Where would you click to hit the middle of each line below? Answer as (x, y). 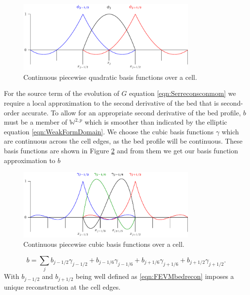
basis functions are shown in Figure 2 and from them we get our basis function (121, 151)
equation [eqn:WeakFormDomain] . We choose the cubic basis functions (109, 131)
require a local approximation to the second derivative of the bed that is (111, 103)
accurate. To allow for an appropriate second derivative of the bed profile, (131, 112)
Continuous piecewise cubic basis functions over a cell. (104, 244)
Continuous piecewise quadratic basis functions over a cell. (110, 77)
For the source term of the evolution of (62, 93)
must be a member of (36, 122)
